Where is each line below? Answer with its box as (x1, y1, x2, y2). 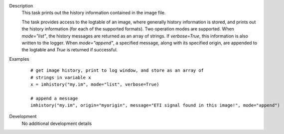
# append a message (30, 95, 78, 101)
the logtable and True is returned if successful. (21, 47, 118, 53)
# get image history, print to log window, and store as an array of (30, 68, 204, 73)
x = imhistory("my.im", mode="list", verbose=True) (30, 81, 159, 87)
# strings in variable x (30, 75, 91, 80)
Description (9, 3, 33, 8)
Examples (9, 56, 29, 62)
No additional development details (21, 120, 92, 127)
